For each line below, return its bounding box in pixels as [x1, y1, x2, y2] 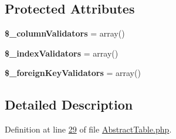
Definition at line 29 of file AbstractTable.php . [5, 123, 172, 135]
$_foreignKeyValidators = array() [5, 67, 141, 79]
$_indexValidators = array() [5, 47, 119, 59]
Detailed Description [5, 95, 133, 114]
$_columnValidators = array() [5, 27, 125, 39]
